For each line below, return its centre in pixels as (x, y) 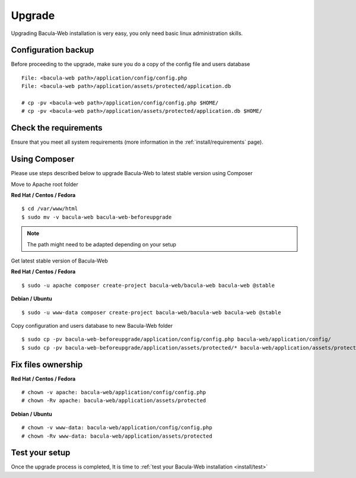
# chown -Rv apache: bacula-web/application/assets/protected (114, 401)
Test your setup (41, 453)
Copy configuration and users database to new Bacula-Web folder (92, 325)
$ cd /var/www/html (50, 209)
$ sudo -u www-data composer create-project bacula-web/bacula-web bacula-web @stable (151, 312)
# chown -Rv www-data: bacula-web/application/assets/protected (117, 436)
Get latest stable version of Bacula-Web (59, 261)
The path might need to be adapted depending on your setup (101, 244)
